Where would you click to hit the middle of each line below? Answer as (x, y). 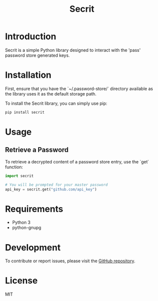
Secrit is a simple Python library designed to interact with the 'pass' (73, 50)
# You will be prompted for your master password (57, 185)
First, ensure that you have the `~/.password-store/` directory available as (79, 89)
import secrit (20, 176)
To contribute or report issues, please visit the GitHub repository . (70, 261)
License (21, 281)
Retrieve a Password (37, 150)
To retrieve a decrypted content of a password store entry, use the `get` (77, 162)
